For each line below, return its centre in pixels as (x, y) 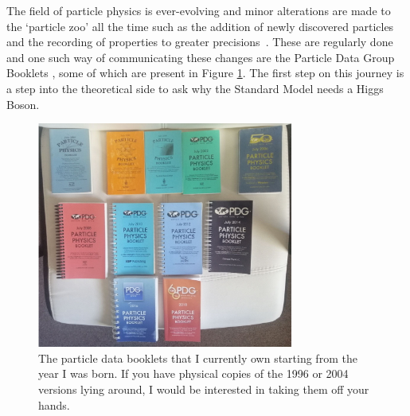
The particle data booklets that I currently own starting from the (198, 358)
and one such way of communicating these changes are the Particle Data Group (201, 57)
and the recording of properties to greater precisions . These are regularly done (200, 42)
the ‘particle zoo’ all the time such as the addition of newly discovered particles (200, 26)
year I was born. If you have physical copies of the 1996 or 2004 (193, 373)
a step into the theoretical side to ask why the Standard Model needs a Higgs (195, 88)
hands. (54, 404)
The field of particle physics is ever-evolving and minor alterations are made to (199, 10)
